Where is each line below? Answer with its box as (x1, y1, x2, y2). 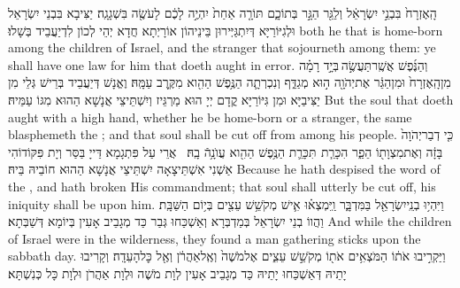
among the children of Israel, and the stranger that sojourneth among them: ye (8, 38, 436, 57)
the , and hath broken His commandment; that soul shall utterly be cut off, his (8, 176, 436, 195)
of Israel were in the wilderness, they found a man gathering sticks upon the (8, 229, 421, 247)
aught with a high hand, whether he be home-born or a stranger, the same (8, 107, 412, 126)
